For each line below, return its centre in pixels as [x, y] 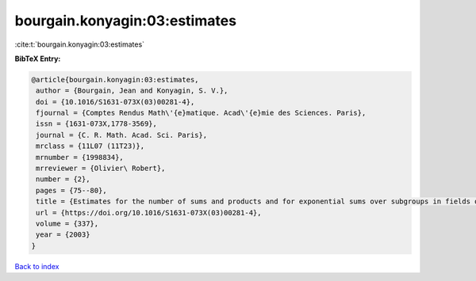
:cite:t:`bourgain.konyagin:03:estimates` [80, 44]
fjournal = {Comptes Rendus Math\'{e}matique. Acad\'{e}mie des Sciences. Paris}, [201, 113]
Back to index [37, 266]
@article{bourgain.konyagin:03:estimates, [115, 80]
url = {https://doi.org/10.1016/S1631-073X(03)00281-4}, [149, 213]
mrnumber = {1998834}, [80, 157]
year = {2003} [63, 235]
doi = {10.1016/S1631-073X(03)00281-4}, [115, 102]
